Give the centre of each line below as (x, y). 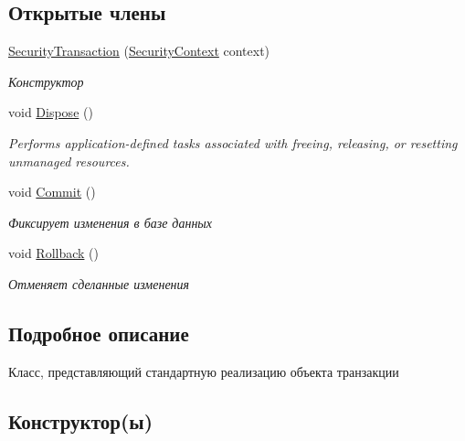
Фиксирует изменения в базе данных (111, 222)
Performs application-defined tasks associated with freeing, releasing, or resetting (233, 142)
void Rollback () (53, 253)
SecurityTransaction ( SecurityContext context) (139, 51)
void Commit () (52, 192)
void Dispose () (51, 112)
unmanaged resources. (69, 161)
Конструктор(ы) (81, 420)
